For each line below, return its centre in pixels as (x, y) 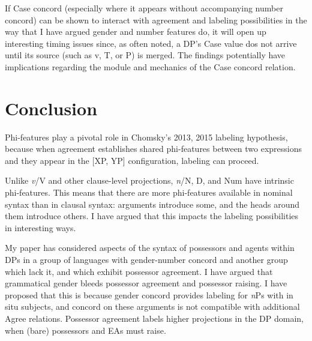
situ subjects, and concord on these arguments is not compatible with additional (152, 306)
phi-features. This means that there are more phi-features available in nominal (149, 192)
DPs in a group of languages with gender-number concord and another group (146, 260)
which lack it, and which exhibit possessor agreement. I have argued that (139, 271)
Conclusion (51, 108)
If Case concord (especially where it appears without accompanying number (144, 8)
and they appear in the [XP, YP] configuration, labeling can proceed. (132, 160)
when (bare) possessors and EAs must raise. (85, 330)
